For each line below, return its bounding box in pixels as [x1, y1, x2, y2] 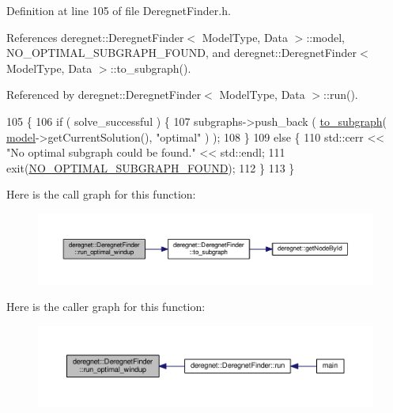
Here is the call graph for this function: [6, 186, 196, 203]
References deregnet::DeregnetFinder [6, 28, 184, 45]
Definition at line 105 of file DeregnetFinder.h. [6, 2, 231, 18]
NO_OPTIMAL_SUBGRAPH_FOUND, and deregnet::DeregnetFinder [6, 44, 357, 61]
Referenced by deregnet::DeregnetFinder [6, 86, 202, 103]
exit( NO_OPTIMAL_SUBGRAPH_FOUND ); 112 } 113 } [6, 159, 295, 176]
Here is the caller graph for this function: [6, 298, 206, 315]
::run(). [323, 86, 358, 103]
